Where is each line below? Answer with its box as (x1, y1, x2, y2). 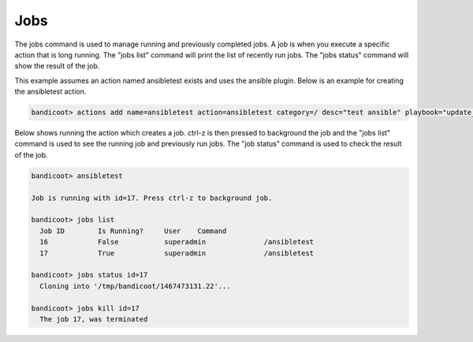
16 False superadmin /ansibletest (39, 237, 315, 247)
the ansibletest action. (14, 87, 87, 96)
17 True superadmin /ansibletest (39, 248, 315, 258)
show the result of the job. (14, 61, 100, 71)
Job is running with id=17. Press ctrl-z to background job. (31, 193, 273, 203)
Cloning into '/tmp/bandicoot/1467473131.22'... (39, 281, 232, 291)
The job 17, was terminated (39, 314, 148, 323)
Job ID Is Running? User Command (39, 226, 227, 236)
